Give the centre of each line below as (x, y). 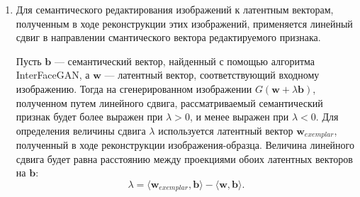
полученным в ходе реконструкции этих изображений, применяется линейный (184, 23)
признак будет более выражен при (89, 117)
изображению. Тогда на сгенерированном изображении (134, 88)
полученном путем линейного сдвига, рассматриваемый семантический (169, 102)
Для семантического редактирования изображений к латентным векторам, (175, 9)
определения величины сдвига (81, 130)
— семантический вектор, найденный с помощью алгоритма (184, 61)
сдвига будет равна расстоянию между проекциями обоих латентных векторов (184, 158)
